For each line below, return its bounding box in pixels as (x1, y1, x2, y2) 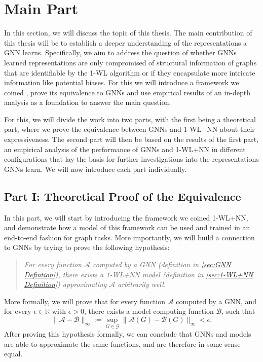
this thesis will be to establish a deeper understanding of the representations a (4, 37, 247, 48)
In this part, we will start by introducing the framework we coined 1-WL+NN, (4, 212, 248, 223)
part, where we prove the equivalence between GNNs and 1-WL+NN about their (4, 124, 255, 134)
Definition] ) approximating (24, 279, 107, 289)
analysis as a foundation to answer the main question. (4, 97, 171, 107)
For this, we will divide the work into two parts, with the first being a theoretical (4, 114, 256, 124)
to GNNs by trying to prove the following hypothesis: (4, 242, 170, 252)
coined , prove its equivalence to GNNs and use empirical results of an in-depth (4, 87, 250, 97)
